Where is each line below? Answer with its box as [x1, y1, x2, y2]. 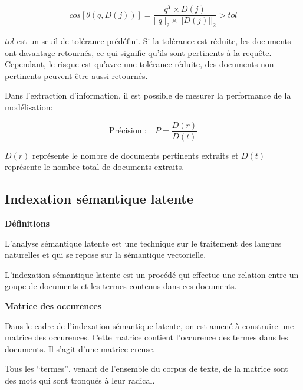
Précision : [108, 126, 147, 135]
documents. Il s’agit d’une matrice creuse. [5, 342, 156, 355]
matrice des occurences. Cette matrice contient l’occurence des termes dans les [5, 331, 288, 343]
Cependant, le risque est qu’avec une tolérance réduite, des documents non [5, 58, 274, 70]
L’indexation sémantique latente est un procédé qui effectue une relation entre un [5, 268, 299, 280]
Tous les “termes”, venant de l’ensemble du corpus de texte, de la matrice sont [5, 362, 288, 375]
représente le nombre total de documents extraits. [5, 160, 185, 173]
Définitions [5, 217, 50, 229]
